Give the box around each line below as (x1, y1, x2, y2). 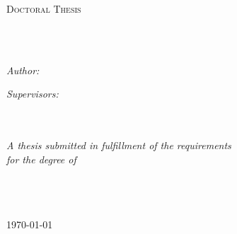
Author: (6, 62, 40, 77)
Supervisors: (6, 86, 59, 101)
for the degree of (6, 151, 76, 166)
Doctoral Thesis (6, 1, 81, 16)
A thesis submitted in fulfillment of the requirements (6, 138, 231, 153)
